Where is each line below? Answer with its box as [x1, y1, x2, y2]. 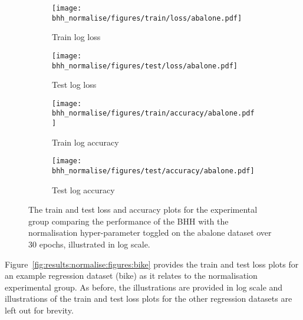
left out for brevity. [5, 304, 74, 316]
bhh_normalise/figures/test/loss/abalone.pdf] [52, 61, 238, 70]
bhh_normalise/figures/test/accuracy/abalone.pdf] [52, 167, 255, 176]
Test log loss [52, 78, 97, 91]
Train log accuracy [52, 136, 119, 148]
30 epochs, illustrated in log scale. [28, 238, 150, 250]
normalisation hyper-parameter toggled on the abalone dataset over [28, 226, 272, 239]
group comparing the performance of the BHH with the [28, 215, 229, 227]
